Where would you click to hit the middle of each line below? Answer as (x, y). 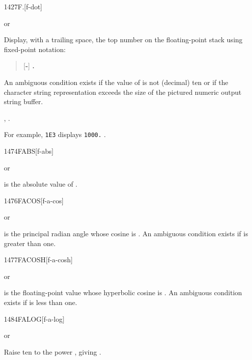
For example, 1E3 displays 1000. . (55, 134)
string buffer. (24, 101)
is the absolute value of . (41, 184)
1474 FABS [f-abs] (29, 151)
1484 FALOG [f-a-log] (34, 318)
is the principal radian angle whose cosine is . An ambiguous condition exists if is (126, 233)
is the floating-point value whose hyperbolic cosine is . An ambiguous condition (123, 292)
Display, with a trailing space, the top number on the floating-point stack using (123, 40)
